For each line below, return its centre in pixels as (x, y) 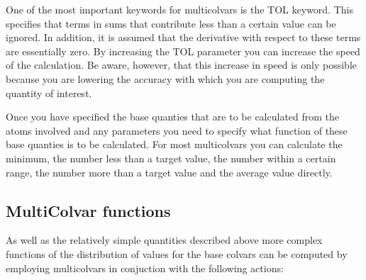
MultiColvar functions (88, 210)
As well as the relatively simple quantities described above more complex (164, 240)
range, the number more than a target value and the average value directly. (169, 172)
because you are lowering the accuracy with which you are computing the (165, 78)
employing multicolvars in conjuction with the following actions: (145, 268)
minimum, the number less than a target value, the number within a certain (171, 158)
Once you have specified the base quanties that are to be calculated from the (173, 117)
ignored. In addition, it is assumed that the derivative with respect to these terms (183, 37)
